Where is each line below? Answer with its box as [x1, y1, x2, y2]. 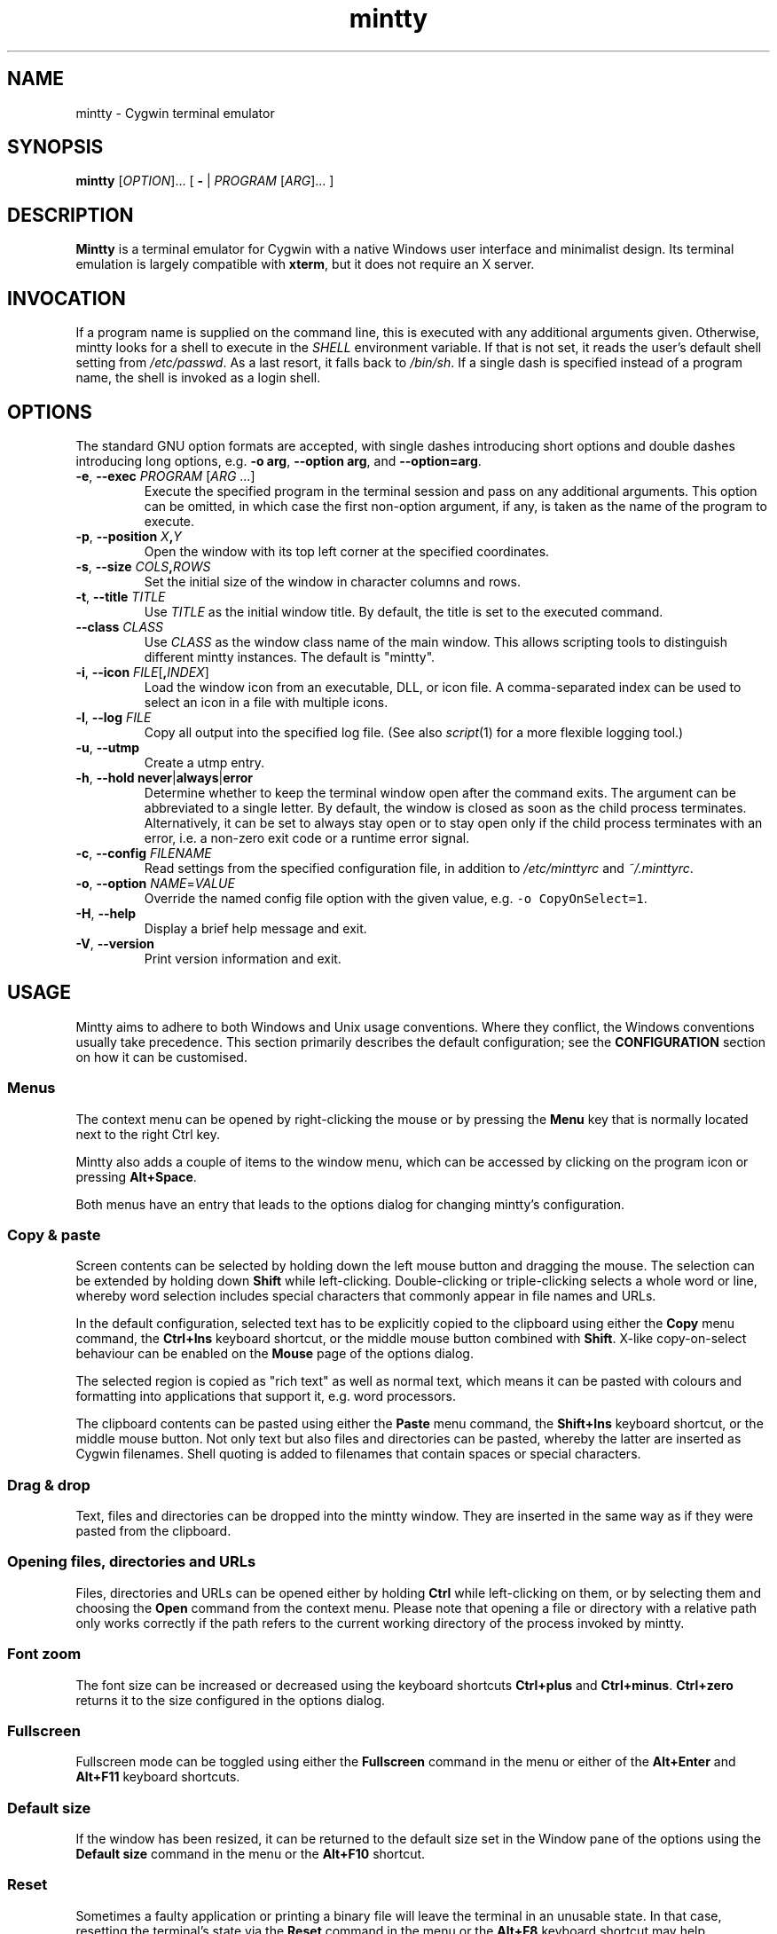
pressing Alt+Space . [75, 1168, 197, 1184]
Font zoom [7, 1645, 82, 1663]
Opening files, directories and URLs [7, 1553, 256, 1571]
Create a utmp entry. [144, 754, 264, 770]
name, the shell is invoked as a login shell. [75, 370, 321, 386]
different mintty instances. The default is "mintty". [144, 649, 436, 664]
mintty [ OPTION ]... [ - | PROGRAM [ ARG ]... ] [75, 173, 334, 189]
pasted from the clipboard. [75, 1523, 232, 1539]
